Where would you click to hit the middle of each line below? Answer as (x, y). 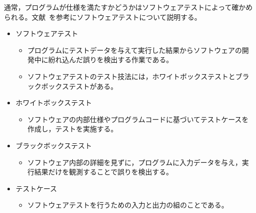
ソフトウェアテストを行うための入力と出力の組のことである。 (128, 205)
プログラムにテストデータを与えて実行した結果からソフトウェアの (135, 50)
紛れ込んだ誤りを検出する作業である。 (111, 60)
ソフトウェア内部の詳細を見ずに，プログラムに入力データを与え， (135, 162)
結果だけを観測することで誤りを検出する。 (104, 172)
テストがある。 (93, 86)
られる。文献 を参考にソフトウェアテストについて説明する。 (103, 17)
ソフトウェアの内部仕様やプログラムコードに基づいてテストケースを (138, 119)
